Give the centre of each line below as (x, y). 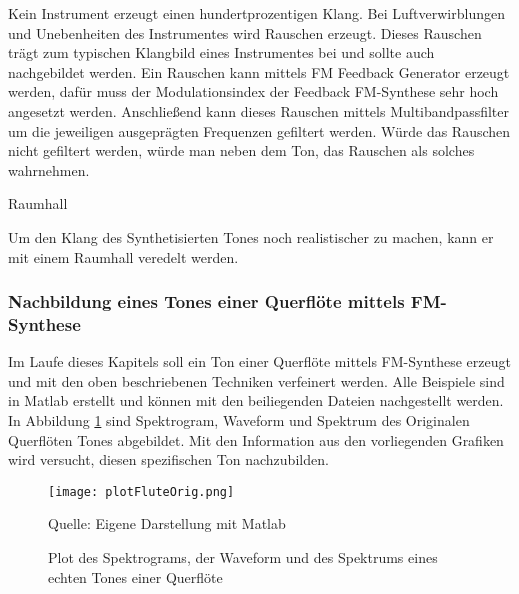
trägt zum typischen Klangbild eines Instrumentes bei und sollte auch (221, 52)
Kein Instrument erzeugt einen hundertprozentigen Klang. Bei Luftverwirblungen (256, 13)
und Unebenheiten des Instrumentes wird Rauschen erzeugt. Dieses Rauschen (245, 32)
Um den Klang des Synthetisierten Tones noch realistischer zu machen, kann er (251, 236)
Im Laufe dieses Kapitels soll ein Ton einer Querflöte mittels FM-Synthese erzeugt (259, 361)
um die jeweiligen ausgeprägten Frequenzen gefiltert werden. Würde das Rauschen (259, 130)
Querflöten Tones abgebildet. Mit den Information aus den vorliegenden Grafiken (256, 439)
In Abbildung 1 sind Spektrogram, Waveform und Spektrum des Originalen (239, 420)
